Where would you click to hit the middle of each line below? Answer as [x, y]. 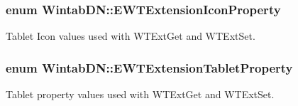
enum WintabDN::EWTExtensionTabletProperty [149, 67]
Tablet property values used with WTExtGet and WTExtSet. [140, 94]
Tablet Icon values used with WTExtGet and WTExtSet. [131, 36]
